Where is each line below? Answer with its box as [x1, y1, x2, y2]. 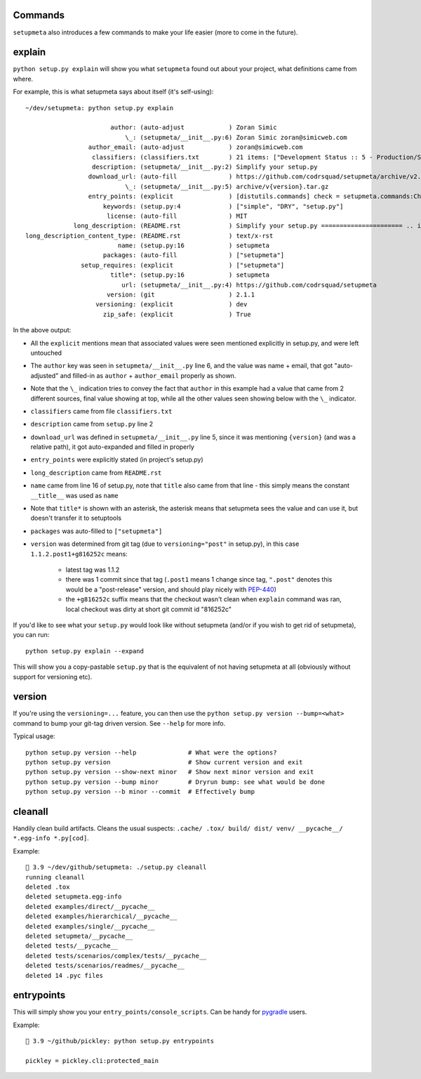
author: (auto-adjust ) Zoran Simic [109, 124, 277, 131]
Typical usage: [13, 732, 55, 740]
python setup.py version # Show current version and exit [25, 758, 303, 766]
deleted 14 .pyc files [25, 972, 104, 979]
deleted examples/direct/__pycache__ [25, 903, 156, 910]
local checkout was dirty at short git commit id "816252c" [65, 605, 232, 613]
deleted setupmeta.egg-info [25, 893, 122, 901]
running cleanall [25, 873, 85, 881]
